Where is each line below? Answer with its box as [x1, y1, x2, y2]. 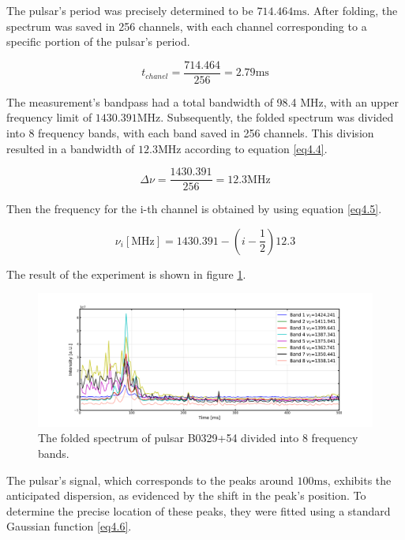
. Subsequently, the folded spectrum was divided [160, 109, 394, 126]
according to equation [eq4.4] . [185, 140, 328, 156]
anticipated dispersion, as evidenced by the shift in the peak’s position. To [6, 487, 366, 504]
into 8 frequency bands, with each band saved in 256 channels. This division [6, 125, 374, 141]
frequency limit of [6, 109, 92, 126]
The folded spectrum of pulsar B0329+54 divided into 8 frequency [38, 429, 358, 446]
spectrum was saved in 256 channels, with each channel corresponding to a [6, 17, 367, 34]
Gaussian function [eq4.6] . [6, 518, 132, 534]
